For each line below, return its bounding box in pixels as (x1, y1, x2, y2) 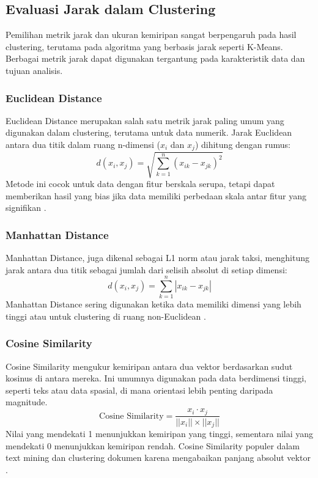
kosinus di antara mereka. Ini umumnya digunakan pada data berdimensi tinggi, (6, 372, 306, 384)
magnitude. (6, 395, 48, 408)
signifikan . (6, 201, 46, 214)
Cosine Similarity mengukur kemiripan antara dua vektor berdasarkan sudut (6, 359, 293, 372)
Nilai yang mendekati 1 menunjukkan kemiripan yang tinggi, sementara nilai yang (6, 427, 314, 440)
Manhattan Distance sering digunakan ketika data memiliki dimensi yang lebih (6, 298, 301, 311)
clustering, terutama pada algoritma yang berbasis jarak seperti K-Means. (6, 40, 283, 53)
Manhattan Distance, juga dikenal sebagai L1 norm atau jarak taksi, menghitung (6, 251, 309, 263)
